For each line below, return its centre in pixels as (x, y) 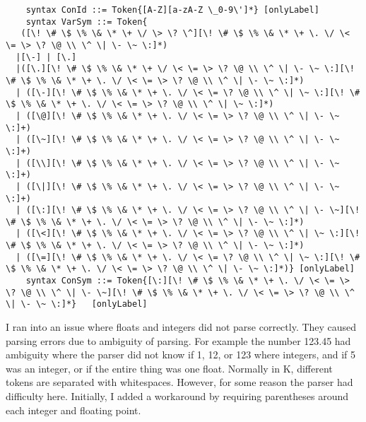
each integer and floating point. (73, 410)
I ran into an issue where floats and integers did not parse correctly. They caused (181, 327)
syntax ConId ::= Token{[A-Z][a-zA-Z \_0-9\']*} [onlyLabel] (172, 10)
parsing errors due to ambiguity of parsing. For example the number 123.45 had (178, 340)
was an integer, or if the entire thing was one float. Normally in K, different (169, 368)
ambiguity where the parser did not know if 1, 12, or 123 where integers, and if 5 (181, 354)
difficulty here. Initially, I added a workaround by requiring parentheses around (177, 396)
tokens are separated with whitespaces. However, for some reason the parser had (179, 382)
